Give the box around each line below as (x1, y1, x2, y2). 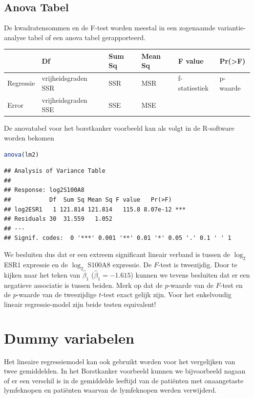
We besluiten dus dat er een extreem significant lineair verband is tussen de (4, 249, 230, 259)
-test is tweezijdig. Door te (158, 259, 237, 269)
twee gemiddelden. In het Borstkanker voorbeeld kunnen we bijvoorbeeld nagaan (4, 366, 246, 376)
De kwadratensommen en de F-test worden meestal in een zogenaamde (4, 23, 215, 33)
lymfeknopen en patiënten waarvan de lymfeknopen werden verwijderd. (4, 385, 217, 395)
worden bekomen (4, 133, 54, 143)
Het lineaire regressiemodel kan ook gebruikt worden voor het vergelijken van (4, 356, 235, 366)
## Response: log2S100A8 (4, 187, 85, 194)
